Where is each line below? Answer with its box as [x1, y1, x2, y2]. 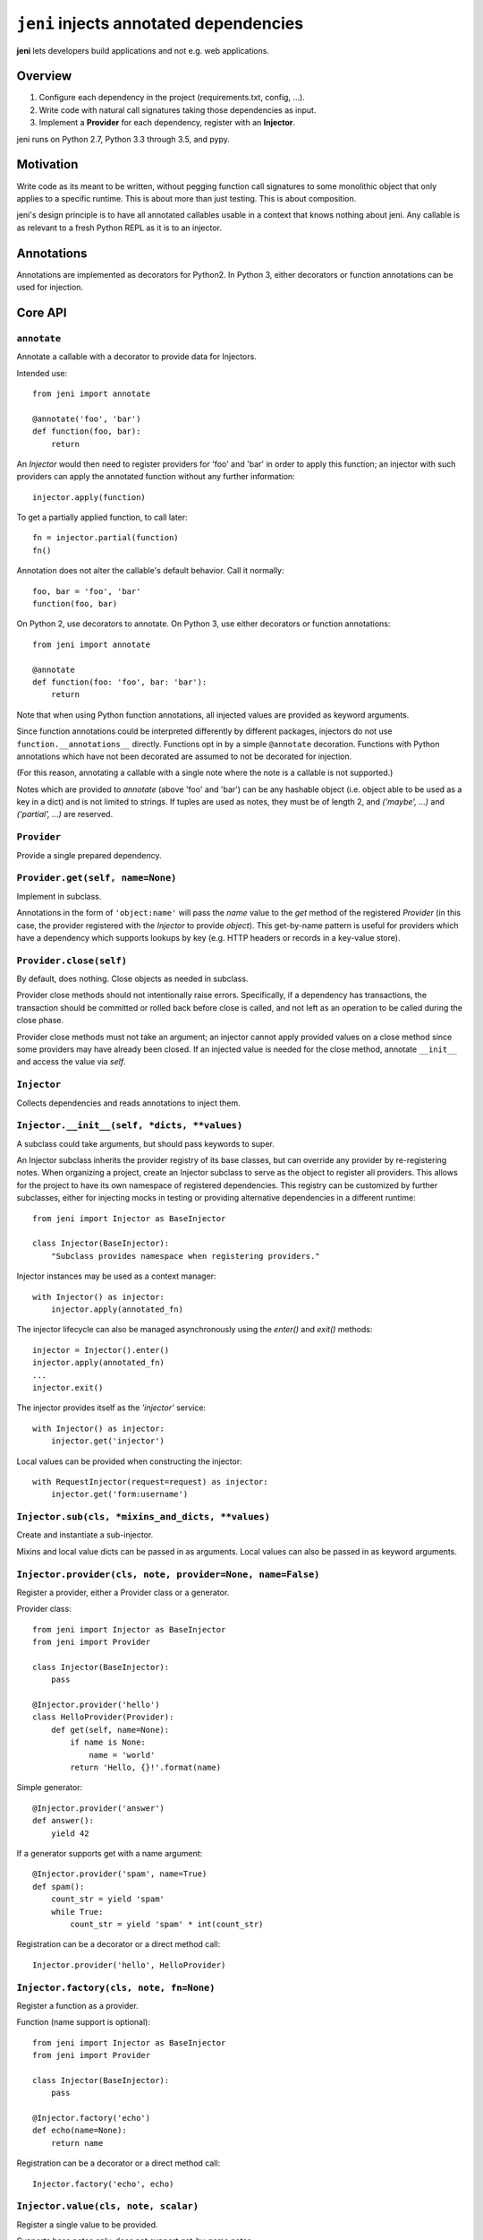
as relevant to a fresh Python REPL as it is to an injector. [16, 222, 223, 233]
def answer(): [32, 1815, 94, 1826]
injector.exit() [32, 1383, 104, 1392]
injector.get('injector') [50, 1436, 165, 1446]
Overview [16, 68, 72, 84]
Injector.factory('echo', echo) [32, 2178, 174, 2189]
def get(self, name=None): [50, 1725, 170, 1735]
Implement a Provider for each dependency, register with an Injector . [38, 117, 295, 128]
